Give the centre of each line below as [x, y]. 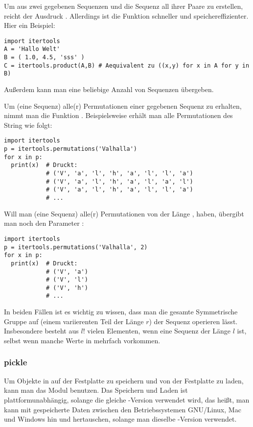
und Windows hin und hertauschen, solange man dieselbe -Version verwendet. [120, 419]
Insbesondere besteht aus [41, 331]
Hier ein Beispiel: [30, 25]
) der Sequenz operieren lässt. [193, 321]
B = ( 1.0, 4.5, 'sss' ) [44, 58]
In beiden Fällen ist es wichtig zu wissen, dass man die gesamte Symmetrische [121, 312]
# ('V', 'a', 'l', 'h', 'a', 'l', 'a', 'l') [119, 181]
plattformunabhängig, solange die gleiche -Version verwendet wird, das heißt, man [127, 399]
